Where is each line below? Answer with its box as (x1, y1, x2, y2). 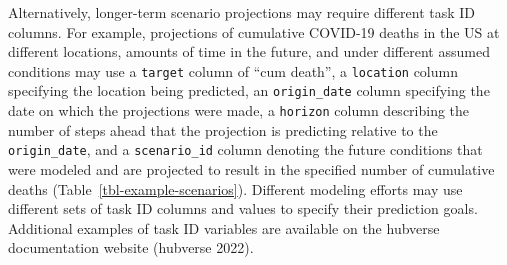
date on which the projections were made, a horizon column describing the (8, 100, 470, 121)
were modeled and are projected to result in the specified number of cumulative (8, 159, 495, 179)
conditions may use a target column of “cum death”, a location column (8, 60, 458, 81)
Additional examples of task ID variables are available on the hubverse (8, 217, 440, 238)
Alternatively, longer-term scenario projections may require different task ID (8, 2, 476, 22)
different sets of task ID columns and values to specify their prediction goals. (8, 198, 478, 219)
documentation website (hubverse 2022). (8, 237, 254, 258)
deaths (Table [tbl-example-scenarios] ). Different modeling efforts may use (8, 178, 463, 199)
